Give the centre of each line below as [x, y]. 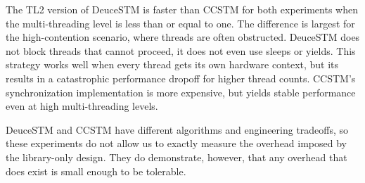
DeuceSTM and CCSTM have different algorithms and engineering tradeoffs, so [177, 129]
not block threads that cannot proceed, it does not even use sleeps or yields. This [181, 50]
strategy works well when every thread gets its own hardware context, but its [172, 64]
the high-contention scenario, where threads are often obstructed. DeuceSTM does [183, 37]
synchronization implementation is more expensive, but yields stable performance [181, 92]
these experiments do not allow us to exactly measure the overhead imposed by [177, 143]
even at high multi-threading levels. [82, 106]
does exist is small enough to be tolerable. [96, 171]
